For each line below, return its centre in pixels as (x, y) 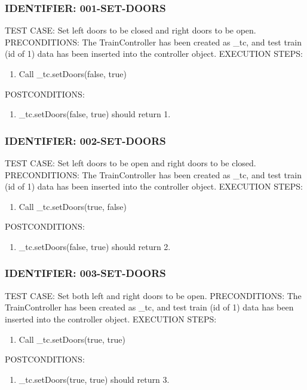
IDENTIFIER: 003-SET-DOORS (85, 273)
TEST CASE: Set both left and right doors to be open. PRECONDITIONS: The (153, 295)
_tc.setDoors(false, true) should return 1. (95, 114)
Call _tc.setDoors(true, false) (73, 206)
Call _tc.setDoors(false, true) (73, 74)
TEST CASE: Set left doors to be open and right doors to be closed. (131, 163)
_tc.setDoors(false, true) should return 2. (95, 246)
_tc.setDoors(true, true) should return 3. (94, 379)
